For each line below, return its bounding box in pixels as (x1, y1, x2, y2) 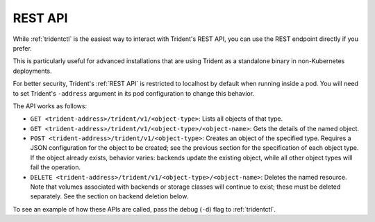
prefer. (12, 44, 33, 52)
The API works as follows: (12, 101, 87, 110)
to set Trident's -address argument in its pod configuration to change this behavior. (12, 89, 255, 97)
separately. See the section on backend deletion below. (30, 192, 189, 200)
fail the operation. (30, 163, 81, 171)
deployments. (12, 67, 52, 75)
